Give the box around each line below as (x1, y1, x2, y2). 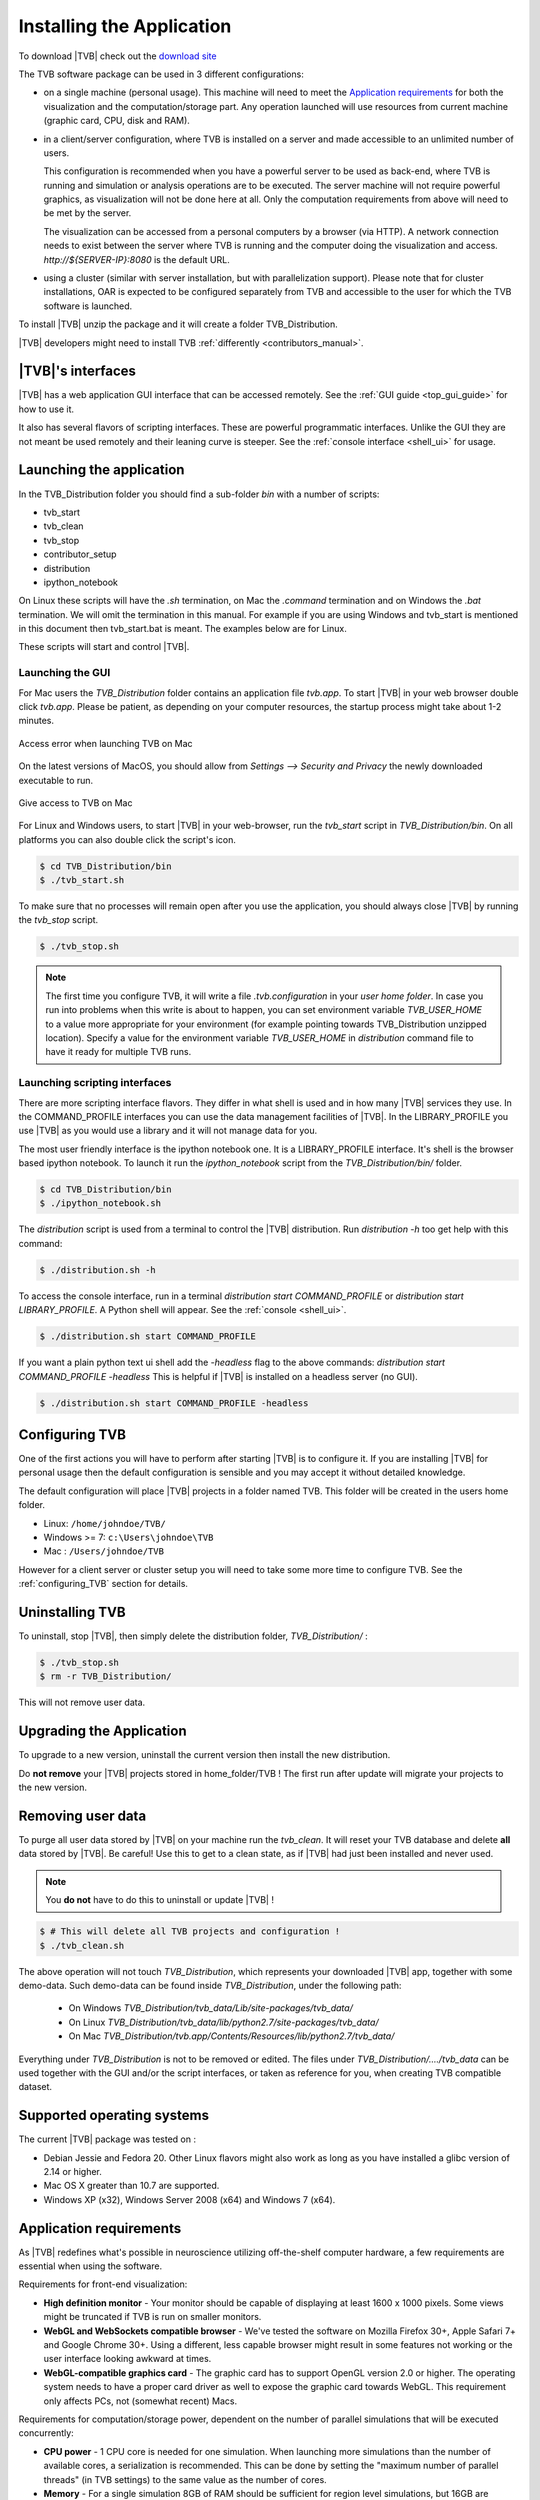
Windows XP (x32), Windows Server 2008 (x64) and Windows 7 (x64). (43, 2193, 336, 2205)
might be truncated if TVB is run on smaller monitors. (43, 2311, 262, 2323)
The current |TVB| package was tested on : (18, 2133, 197, 2145)
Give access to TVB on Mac (18, 796, 133, 809)
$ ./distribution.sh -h (39, 1264, 157, 1275)
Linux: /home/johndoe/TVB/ (43, 1517, 167, 1529)
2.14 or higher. (43, 2166, 102, 2177)
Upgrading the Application (18, 1723, 187, 1740)
